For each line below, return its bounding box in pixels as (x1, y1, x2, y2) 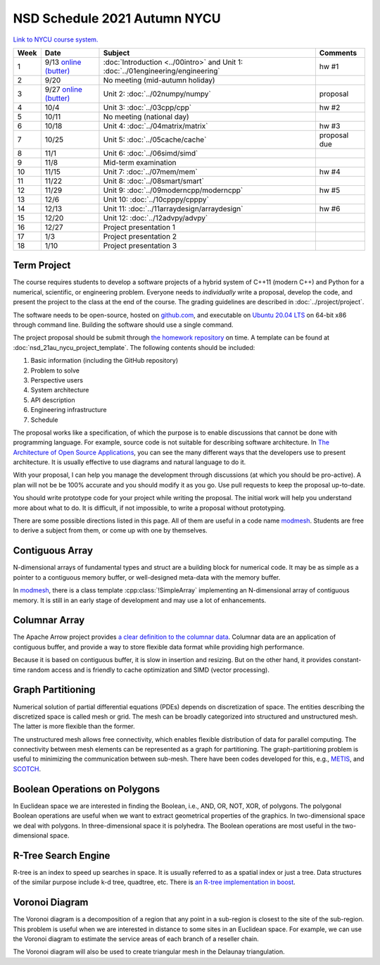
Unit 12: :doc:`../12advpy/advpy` (103, 213, 208, 223)
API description (30, 395, 75, 404)
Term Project (13, 259, 71, 271)
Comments (319, 48, 357, 58)
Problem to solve (30, 366, 80, 375)
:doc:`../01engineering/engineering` (103, 66, 221, 75)
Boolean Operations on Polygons (13, 783, 160, 795)
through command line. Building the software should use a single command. (13, 320, 234, 329)
